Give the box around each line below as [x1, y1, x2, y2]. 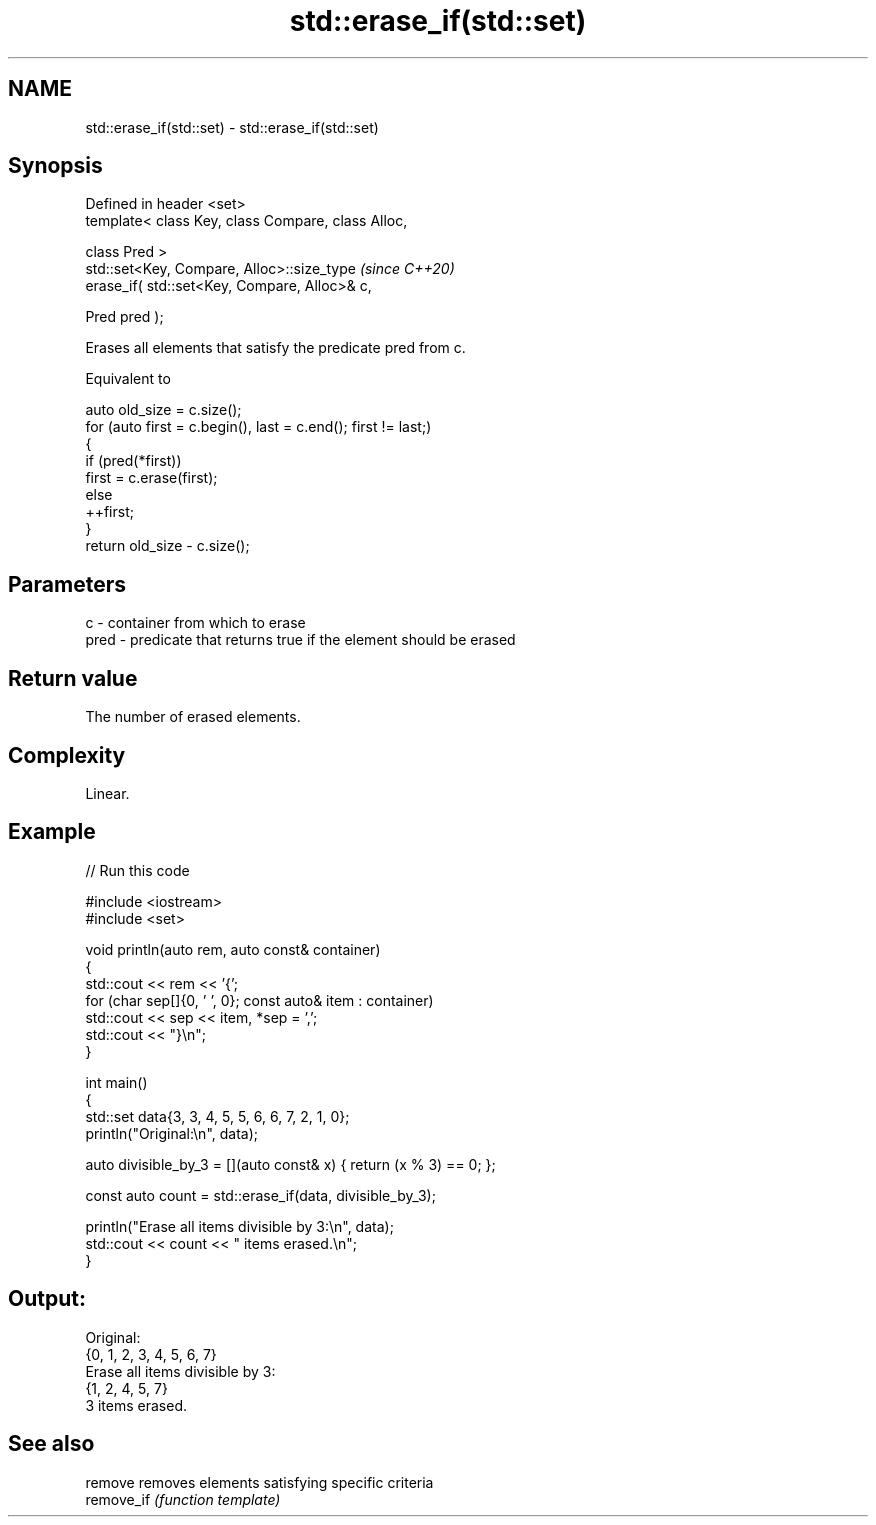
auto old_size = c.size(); [85, 401, 242, 419]
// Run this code [85, 861, 190, 879]
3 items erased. [85, 1396, 188, 1414]
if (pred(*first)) [85, 452, 182, 470]
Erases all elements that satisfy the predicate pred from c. [85, 339, 466, 357]
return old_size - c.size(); [85, 537, 250, 555]
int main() [85, 1073, 148, 1091]
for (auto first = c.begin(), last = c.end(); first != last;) [85, 418, 432, 436]
